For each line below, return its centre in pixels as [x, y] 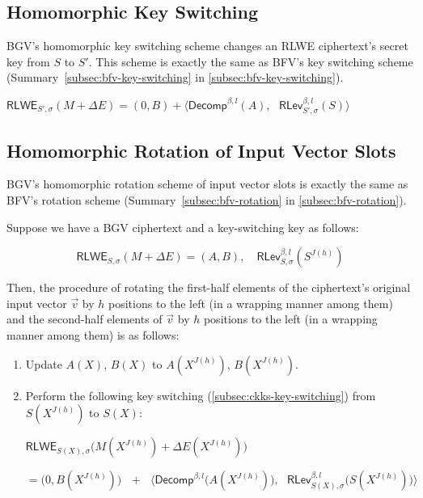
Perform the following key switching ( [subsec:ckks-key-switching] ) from [201, 395]
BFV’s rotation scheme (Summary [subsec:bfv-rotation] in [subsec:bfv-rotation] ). [207, 200]
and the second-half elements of [85, 319]
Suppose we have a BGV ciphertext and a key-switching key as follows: [183, 227]
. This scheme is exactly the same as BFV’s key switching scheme [251, 61]
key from [28, 61]
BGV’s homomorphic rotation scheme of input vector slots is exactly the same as [207, 184]
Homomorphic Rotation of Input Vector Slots [201, 150]
